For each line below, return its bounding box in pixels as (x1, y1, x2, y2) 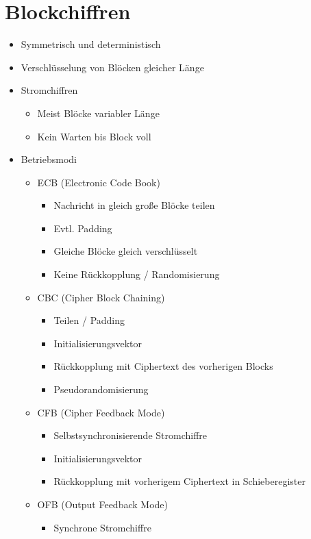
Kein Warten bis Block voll (37, 129, 151, 143)
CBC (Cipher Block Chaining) (37, 290, 165, 304)
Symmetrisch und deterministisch (21, 37, 161, 51)
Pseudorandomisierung (53, 382, 149, 397)
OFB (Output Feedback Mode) (37, 497, 168, 511)
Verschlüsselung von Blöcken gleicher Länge (21, 60, 204, 74)
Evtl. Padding (53, 221, 112, 235)
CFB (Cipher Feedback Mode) (37, 405, 165, 419)
